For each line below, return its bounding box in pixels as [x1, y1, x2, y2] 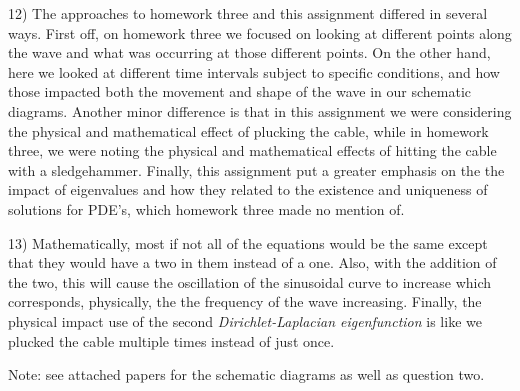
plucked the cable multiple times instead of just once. [8, 330, 335, 351]
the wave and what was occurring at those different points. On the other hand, [8, 42, 491, 63]
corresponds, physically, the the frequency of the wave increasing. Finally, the [8, 291, 482, 312]
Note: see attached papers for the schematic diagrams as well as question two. [8, 364, 485, 385]
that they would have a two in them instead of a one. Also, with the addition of [8, 252, 497, 273]
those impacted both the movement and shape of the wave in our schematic [8, 81, 471, 102]
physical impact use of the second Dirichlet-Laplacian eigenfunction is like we [8, 310, 482, 331]
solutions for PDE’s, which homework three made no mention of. [8, 198, 405, 219]
